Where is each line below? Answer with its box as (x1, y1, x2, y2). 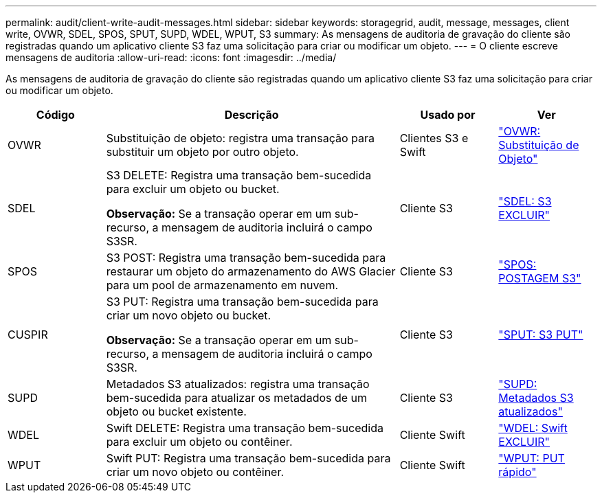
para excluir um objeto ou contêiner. (106, 435, 293, 449)
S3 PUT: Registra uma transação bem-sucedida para (106, 295, 379, 308)
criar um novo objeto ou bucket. (106, 308, 271, 322)
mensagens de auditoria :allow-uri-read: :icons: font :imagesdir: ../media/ (5, 52, 337, 63)
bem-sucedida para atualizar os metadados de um (106, 391, 368, 405)
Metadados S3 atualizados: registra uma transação (106, 377, 370, 391)
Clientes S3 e (399, 131, 469, 145)
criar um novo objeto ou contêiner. (106, 465, 285, 479)
